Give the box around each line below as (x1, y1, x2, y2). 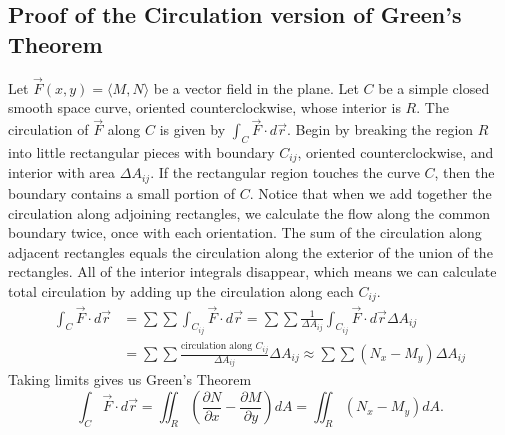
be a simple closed (378, 77, 490, 98)
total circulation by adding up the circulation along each (8, 280, 354, 301)
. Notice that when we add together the (249, 182, 492, 203)
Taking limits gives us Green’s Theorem (8, 369, 252, 390)
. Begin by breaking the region (286, 119, 474, 140)
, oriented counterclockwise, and (297, 142, 494, 163)
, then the (434, 162, 495, 183)
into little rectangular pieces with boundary (8, 142, 275, 163)
